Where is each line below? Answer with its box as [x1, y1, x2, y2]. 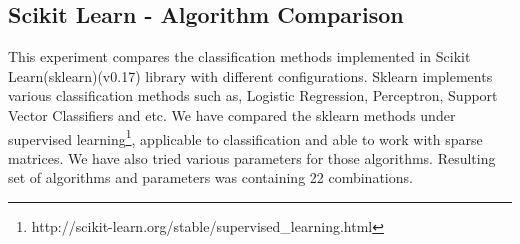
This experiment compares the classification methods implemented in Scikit [8, 46, 471, 67]
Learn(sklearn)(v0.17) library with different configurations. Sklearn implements [8, 65, 493, 86]
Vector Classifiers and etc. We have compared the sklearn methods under [8, 104, 456, 125]
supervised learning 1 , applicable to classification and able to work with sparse [8, 125, 483, 149]
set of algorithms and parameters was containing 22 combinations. [8, 167, 413, 188]
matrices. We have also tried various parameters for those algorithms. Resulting [8, 147, 496, 168]
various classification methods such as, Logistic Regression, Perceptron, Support [8, 85, 498, 106]
